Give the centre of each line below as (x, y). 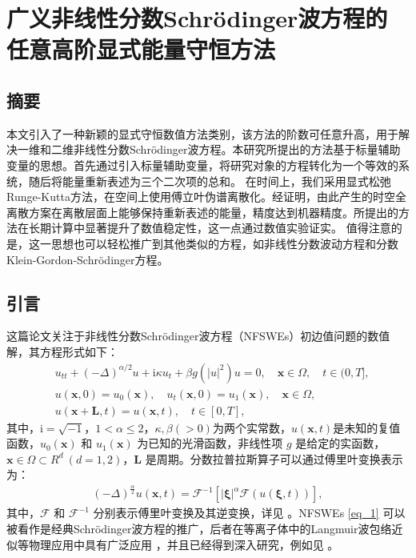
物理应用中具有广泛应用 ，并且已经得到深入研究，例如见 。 (184, 544)
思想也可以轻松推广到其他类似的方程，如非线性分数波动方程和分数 (224, 243)
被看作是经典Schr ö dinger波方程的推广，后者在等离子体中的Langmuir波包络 (199, 528)
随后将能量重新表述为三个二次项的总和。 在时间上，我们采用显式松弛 (210, 181)
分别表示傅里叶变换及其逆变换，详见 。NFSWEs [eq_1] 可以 (249, 513)
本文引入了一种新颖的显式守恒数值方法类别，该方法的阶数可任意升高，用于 (202, 133)
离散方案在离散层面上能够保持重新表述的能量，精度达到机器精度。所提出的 (202, 212)
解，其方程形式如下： (62, 351)
